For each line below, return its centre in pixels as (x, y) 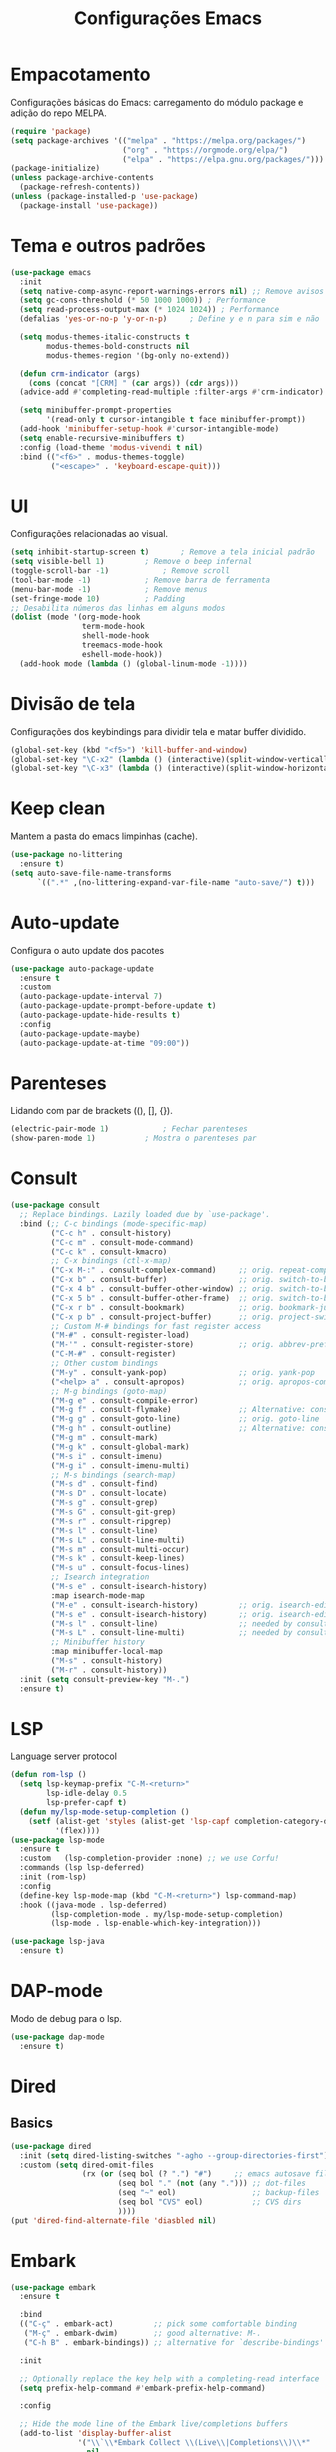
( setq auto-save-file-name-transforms (91, 873)
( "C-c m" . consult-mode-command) (122, 1242)
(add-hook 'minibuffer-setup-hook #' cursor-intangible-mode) (149, 429)
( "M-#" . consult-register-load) (120, 1335)
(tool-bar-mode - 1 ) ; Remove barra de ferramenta (140, 580)
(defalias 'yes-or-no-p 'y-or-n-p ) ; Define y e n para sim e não (169, 319)
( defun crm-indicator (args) (80, 373)
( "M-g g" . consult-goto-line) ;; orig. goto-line (185, 1419)
